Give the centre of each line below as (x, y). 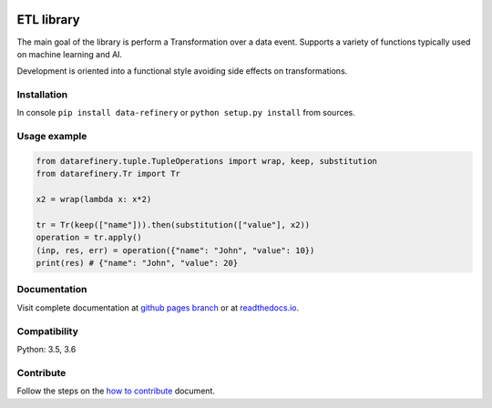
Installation (42, 95)
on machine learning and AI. (70, 54)
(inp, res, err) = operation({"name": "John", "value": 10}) (175, 250)
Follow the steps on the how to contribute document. (116, 391)
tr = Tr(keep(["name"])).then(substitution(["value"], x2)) (173, 224)
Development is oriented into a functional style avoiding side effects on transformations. (182, 71)
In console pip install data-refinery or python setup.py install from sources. (186, 113)
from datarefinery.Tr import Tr (108, 174)
